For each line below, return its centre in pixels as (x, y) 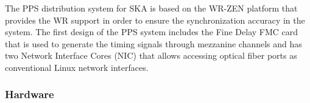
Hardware (30, 94)
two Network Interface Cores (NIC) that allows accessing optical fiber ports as (151, 55)
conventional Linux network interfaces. (77, 67)
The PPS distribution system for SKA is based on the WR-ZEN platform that (151, 8)
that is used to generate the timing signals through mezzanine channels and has (153, 43)
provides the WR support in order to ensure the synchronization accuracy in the (155, 20)
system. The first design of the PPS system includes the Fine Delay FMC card (152, 32)
